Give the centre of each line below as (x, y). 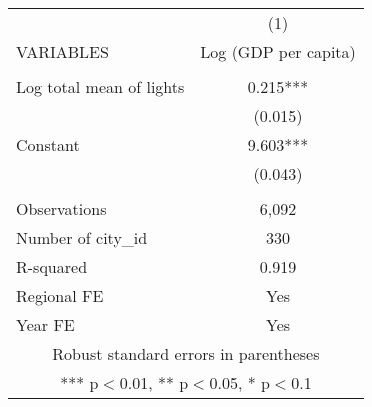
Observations (61, 208)
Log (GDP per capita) (278, 51)
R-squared (52, 266)
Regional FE (60, 295)
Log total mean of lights (100, 86)
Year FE (45, 324)
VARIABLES (62, 51)
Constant (48, 144)
